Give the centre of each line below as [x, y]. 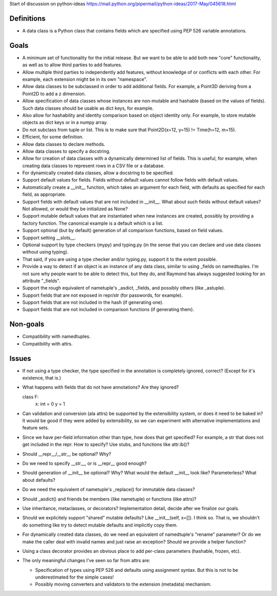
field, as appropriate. [44, 194]
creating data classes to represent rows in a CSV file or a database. [94, 166]
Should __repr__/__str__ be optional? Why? [67, 454]
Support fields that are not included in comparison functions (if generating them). [108, 310]
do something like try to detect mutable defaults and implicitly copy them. [100, 525]
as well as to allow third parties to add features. [72, 65]
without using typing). [45, 252]
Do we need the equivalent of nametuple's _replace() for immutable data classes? [108, 490]
